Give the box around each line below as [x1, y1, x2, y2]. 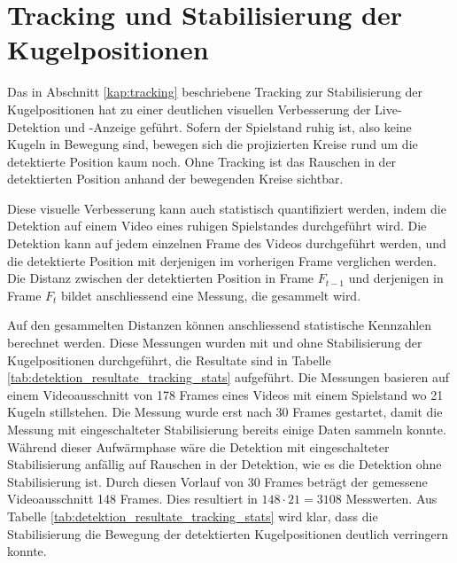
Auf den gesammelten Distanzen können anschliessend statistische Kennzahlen [7, 316, 432, 334]
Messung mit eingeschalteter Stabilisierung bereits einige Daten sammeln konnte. [7, 420, 446, 438]
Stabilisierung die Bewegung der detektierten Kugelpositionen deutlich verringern [7, 524, 449, 543]
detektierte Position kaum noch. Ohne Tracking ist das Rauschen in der [7, 152, 397, 170]
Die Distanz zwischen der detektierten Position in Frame [7, 269, 314, 287]
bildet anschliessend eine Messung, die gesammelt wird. [61, 285, 361, 304]
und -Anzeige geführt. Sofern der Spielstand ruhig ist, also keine [64, 117, 412, 136]
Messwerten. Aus [345, 489, 438, 508]
